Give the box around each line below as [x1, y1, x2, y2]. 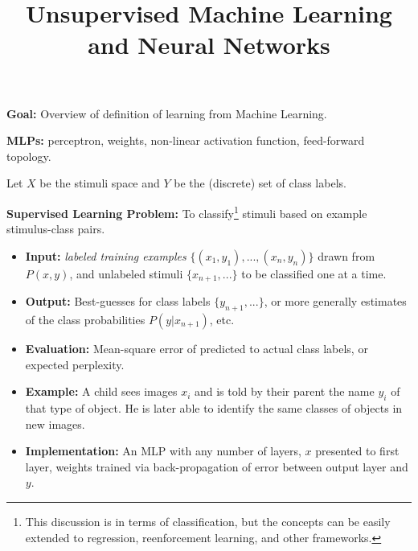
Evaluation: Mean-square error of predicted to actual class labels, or [25, 340, 368, 357]
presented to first [315, 442, 400, 459]
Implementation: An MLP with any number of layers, [25, 442, 301, 459]
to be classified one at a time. [241, 265, 387, 282]
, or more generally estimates [264, 293, 407, 310]
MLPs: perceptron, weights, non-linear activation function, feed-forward [6, 132, 365, 149]
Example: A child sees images [25, 383, 178, 400]
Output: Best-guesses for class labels [25, 293, 211, 310]
